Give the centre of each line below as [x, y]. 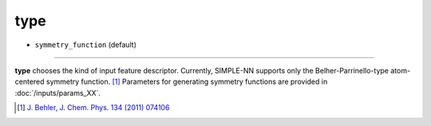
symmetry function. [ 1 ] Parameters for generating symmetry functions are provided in [187, 82]
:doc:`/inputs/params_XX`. [58, 93]
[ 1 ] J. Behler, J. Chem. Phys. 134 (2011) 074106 [93, 108]
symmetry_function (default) [86, 45]
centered [30, 82]
